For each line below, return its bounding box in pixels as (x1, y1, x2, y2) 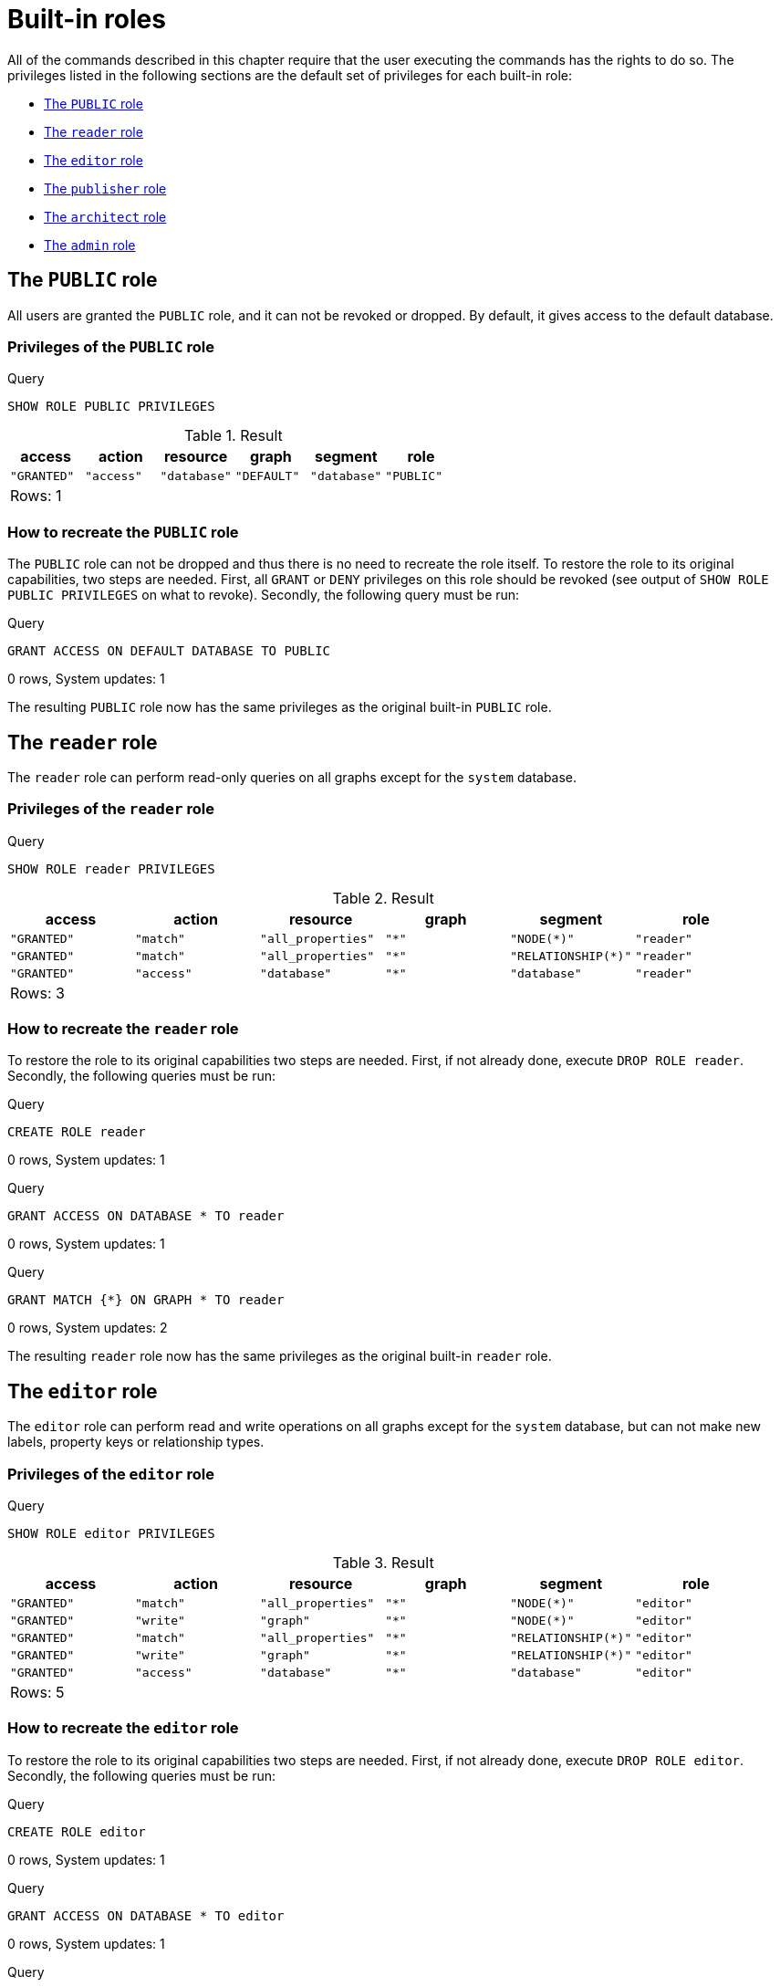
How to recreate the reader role (7, 1020, 239, 1039)
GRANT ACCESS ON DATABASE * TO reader (7, 1208, 285, 1224)
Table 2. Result (332, 888, 434, 907)
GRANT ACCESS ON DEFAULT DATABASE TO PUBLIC (7, 643, 331, 659)
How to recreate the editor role (7, 1719, 239, 1738)
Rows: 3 (10, 983, 65, 1002)
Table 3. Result (332, 1553, 434, 1573)
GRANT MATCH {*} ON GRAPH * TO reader (7, 1292, 285, 1308)
